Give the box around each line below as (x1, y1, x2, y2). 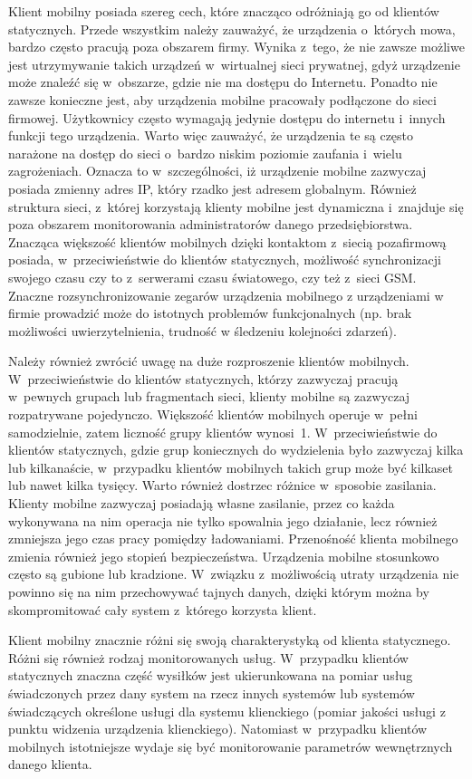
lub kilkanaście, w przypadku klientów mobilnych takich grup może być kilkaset (8, 457, 454, 476)
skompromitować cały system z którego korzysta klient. (8, 600, 317, 619)
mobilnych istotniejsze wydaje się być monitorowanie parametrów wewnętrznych (8, 736, 453, 755)
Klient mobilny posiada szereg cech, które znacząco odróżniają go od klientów (8, 2, 439, 20)
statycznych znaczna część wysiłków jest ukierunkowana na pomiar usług (8, 666, 413, 685)
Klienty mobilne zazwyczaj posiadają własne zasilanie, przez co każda (8, 494, 395, 513)
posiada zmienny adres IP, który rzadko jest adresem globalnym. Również (8, 178, 417, 197)
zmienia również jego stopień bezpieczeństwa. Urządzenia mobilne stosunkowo (8, 546, 439, 565)
